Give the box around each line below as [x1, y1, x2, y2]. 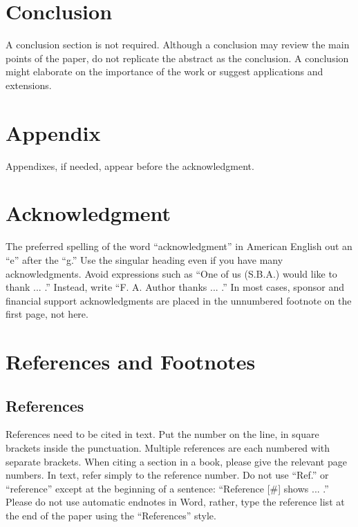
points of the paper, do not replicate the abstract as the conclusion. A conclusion [6, 50, 349, 65]
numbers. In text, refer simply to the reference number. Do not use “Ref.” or [6, 468, 329, 482]
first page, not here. [6, 307, 88, 321]
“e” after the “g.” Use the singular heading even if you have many [6, 252, 283, 267]
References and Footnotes [6, 347, 256, 376]
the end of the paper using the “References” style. [6, 508, 216, 523]
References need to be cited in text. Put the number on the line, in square [6, 427, 319, 441]
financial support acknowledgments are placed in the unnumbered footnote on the [6, 293, 352, 307]
